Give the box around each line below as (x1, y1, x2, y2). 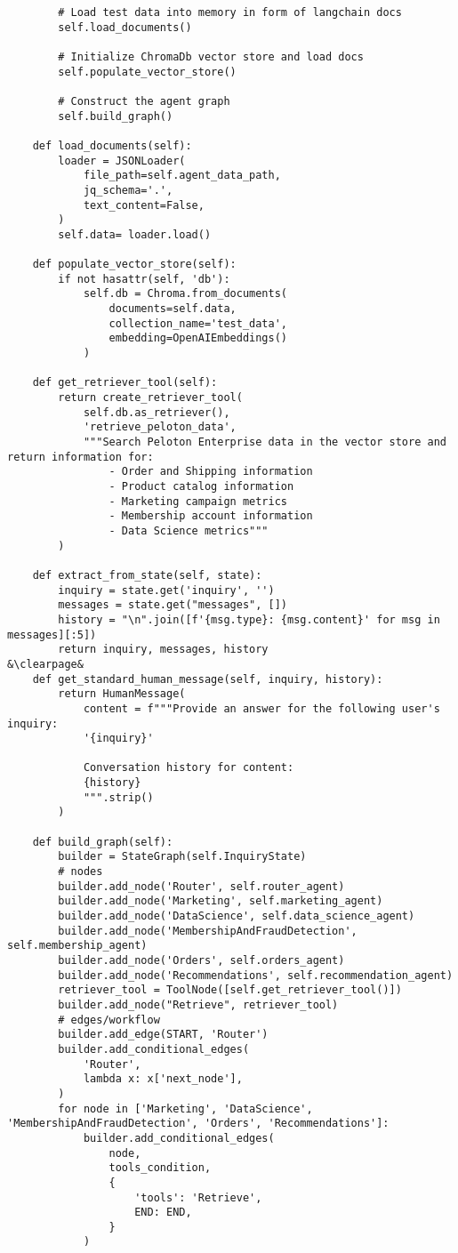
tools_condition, (108, 1161, 212, 1175)
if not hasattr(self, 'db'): (58, 272, 230, 285)
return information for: (7, 450, 154, 463)
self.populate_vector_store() (58, 65, 237, 78)
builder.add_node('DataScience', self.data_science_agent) (58, 910, 415, 923)
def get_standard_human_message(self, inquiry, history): (32, 672, 383, 686)
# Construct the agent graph (58, 94, 230, 108)
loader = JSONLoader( (58, 154, 186, 167)
